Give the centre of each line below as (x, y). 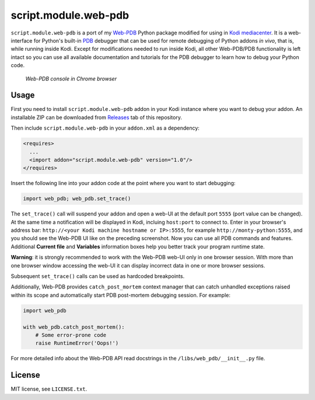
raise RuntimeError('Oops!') (77, 343)
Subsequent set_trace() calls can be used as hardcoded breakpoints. (98, 276)
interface (22, 40)
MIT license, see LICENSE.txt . (49, 389)
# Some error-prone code (71, 335)
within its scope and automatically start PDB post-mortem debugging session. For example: (120, 295)
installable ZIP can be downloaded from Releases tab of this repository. (96, 117)
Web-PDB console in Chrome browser (71, 78)
